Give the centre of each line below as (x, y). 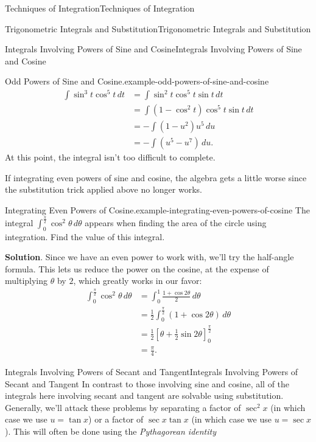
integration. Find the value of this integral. (85, 236)
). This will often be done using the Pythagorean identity (111, 431)
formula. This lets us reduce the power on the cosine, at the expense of (137, 268)
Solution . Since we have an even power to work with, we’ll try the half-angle (149, 257)
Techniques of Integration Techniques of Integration (100, 8)
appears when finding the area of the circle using (176, 222)
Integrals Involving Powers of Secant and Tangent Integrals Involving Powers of (152, 372)
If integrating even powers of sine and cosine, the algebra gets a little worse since (156, 177)
